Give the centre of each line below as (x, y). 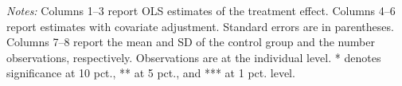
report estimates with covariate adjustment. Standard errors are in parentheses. (200, 26)
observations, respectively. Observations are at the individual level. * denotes (194, 57)
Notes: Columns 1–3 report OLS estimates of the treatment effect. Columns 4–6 (201, 10)
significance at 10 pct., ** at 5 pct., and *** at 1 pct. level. (151, 73)
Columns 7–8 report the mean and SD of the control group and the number (191, 42)
